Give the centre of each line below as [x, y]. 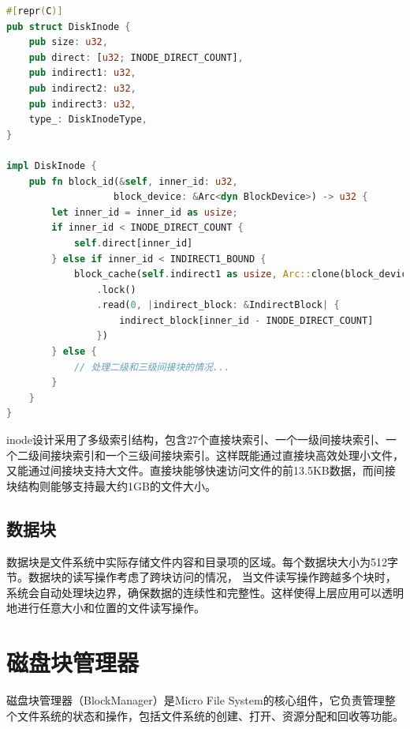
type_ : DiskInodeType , [88, 120]
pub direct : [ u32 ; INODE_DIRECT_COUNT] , [136, 57]
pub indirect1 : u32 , [82, 73]
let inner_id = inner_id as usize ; [145, 212]
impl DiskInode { [52, 165]
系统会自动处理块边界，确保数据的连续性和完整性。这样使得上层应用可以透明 [205, 592]
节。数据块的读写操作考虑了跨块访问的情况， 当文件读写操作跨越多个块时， [201, 577]
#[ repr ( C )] [35, 11]
